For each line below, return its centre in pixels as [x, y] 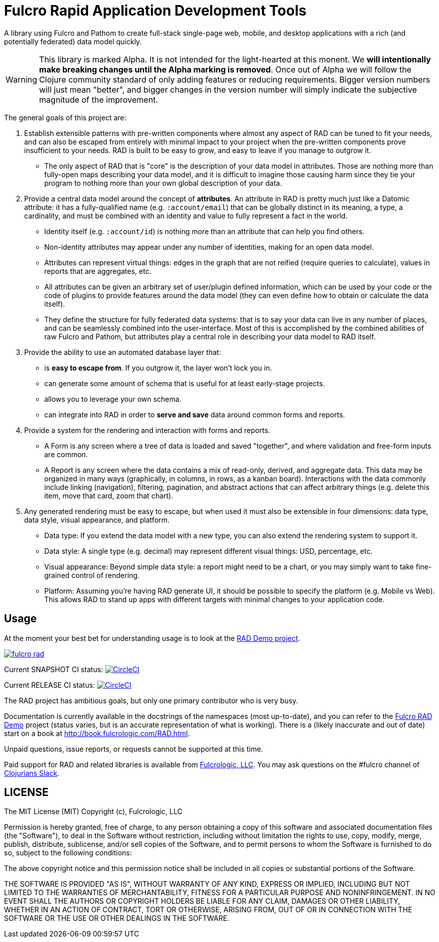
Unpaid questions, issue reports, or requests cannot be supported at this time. [134, 749]
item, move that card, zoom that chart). [109, 495]
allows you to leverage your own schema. [113, 399]
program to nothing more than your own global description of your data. [163, 183]
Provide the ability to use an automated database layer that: [123, 352]
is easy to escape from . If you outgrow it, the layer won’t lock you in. [158, 368]
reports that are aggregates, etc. [98, 271]
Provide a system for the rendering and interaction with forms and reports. [147, 430]
